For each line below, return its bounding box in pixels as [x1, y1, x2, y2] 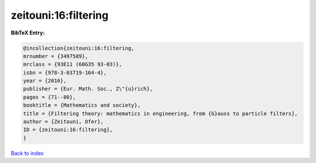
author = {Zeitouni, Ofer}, [23, 119, 104, 125]
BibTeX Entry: [11, 29, 45, 36]
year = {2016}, [23, 78, 67, 84]
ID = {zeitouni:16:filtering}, [23, 126, 114, 133]
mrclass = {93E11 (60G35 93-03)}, [23, 61, 122, 68]
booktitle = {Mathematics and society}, [23, 102, 140, 109]
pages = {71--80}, [23, 93, 76, 100]
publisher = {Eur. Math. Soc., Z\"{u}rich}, [23, 85, 153, 92]
